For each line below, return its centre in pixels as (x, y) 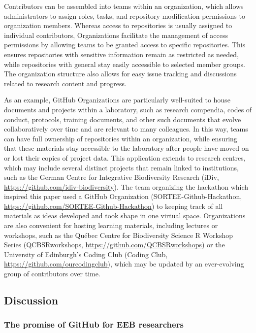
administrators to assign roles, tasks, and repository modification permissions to (125, 16)
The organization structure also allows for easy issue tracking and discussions (120, 74)
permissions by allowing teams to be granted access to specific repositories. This (125, 45)
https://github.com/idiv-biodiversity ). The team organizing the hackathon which (126, 186)
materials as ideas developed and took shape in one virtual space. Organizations (125, 216)
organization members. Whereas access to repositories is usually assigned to (118, 25)
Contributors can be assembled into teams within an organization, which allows (124, 6)
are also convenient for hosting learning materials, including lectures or (111, 225)
